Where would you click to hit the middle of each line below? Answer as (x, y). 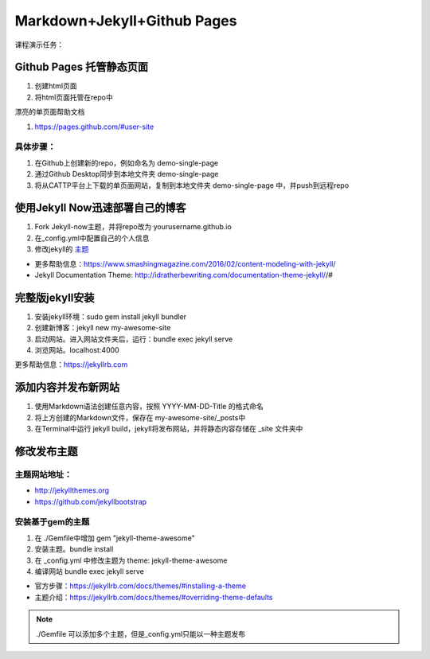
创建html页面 (56, 86)
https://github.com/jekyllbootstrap (91, 501)
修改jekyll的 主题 (62, 249)
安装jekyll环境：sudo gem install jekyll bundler (111, 316)
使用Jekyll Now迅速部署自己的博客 (100, 208)
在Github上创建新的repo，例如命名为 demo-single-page (127, 162)
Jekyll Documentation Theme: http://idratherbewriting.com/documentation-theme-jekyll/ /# (184, 275)
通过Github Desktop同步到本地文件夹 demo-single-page (127, 174)
